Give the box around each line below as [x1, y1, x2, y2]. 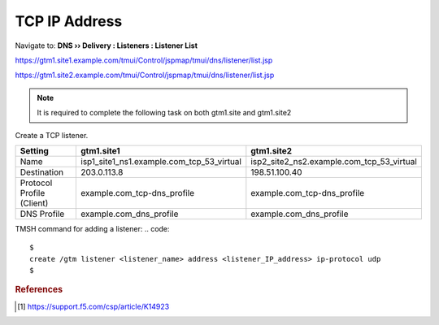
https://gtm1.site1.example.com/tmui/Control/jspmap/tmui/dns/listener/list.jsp [15, 55, 273, 65]
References [15, 284, 63, 296]
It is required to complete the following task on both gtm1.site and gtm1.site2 [37, 108, 292, 118]
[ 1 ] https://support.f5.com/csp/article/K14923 [17, 301, 170, 311]
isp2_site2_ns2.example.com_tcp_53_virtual [250, 155, 418, 167]
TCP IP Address [15, 12, 123, 30]
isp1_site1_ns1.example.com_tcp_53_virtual [80, 155, 241, 167]
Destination [20, 167, 64, 178]
